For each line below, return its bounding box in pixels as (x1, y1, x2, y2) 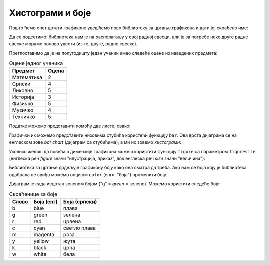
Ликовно (12, 87, 34, 94)
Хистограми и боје (9, 7, 91, 18)
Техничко (12, 113, 35, 120)
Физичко (12, 100, 33, 107)
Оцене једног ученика (9, 60, 63, 67)
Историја (12, 94, 34, 101)
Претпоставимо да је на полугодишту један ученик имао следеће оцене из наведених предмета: (9, 50, 218, 56)
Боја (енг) (33, 198, 58, 205)
